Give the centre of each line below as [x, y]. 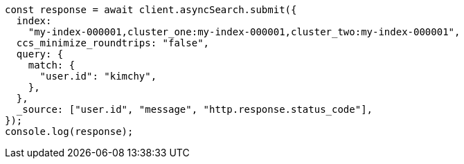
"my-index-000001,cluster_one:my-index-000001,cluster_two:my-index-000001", [244, 32]
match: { [52, 65]
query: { [40, 54]
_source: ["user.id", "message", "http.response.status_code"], [195, 109]
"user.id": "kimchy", [98, 76]
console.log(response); [69, 131]
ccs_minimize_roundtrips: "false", [113, 43]
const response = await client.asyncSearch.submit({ [151, 10]
